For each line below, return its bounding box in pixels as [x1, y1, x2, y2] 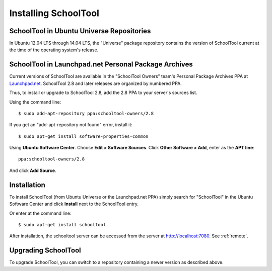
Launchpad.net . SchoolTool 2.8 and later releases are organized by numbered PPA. [9, 80, 182, 86]
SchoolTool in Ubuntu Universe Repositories [9, 27, 151, 35]
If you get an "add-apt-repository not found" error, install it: [9, 122, 133, 128]
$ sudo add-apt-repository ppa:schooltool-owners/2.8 [18, 111, 154, 116]
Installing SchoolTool [9, 8, 99, 19]
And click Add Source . [9, 167, 56, 173]
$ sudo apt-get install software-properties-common [18, 133, 149, 139]
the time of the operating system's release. [9, 47, 99, 53]
